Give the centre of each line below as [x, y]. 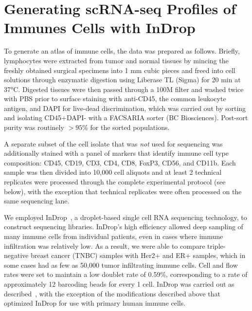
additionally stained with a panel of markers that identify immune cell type [116, 153]
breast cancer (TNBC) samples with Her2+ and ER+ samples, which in [138, 255]
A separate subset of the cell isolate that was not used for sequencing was [113, 143]
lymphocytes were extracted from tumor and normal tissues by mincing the [116, 60]
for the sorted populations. [130, 127]
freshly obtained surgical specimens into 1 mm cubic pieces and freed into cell [120, 70]
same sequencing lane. [37, 201]
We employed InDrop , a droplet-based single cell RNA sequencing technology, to [126, 217]
